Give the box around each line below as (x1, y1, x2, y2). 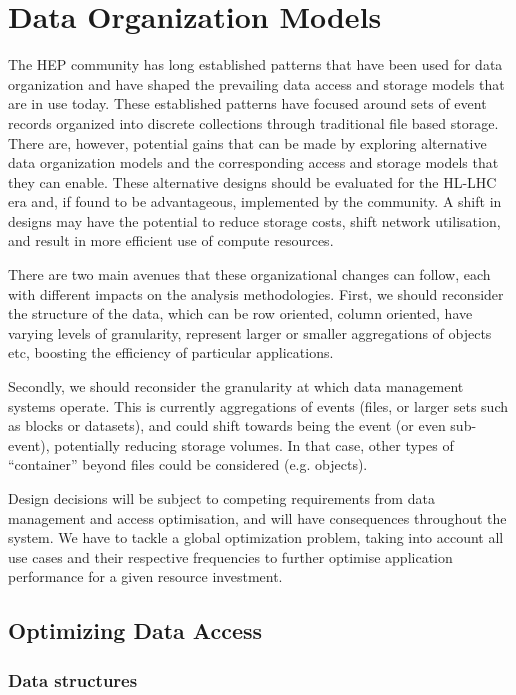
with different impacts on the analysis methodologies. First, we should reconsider (8, 283, 504, 304)
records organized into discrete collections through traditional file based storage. (8, 112, 499, 133)
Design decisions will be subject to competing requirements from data (8, 488, 435, 508)
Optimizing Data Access (8, 615, 263, 646)
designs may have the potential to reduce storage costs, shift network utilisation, (8, 210, 501, 231)
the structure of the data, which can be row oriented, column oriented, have (8, 303, 473, 324)
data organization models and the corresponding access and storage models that (8, 152, 499, 173)
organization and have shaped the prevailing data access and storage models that (8, 73, 505, 94)
